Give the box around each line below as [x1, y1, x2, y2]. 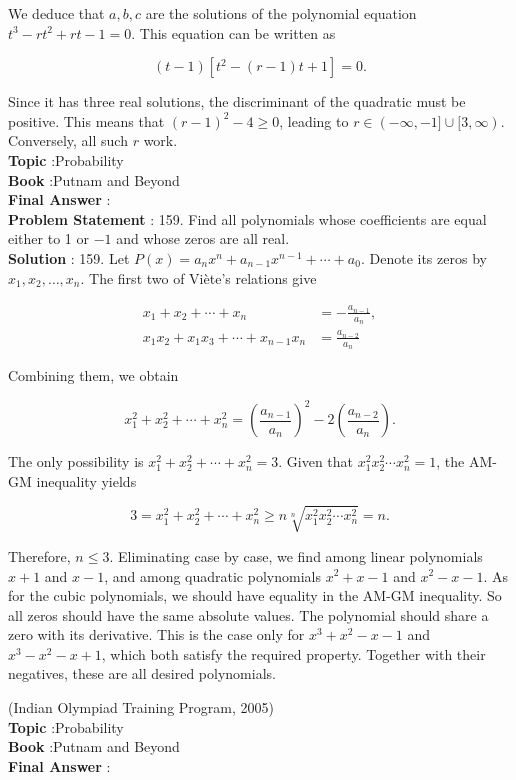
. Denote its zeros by [360, 247, 487, 268]
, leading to [279, 110, 349, 131]
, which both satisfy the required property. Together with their [101, 643, 486, 664]
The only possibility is [8, 451, 144, 472]
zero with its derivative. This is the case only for [8, 624, 305, 645]
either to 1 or [8, 228, 89, 249]
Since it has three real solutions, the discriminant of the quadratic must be [8, 91, 466, 112]
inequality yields [36, 470, 137, 491]
